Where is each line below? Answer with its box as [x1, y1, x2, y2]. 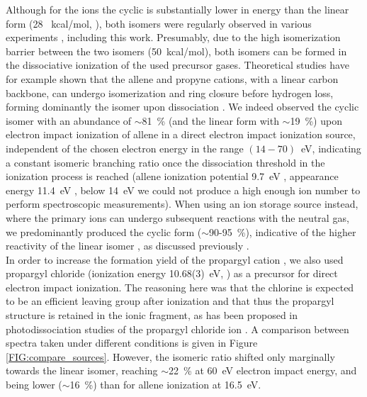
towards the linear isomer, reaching [6, 363, 158, 378]
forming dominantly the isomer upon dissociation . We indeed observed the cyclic [6, 99, 359, 114]
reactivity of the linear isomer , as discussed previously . [6, 238, 249, 253]
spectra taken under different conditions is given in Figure [6, 335, 258, 350]
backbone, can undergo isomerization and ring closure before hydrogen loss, [6, 85, 334, 100]
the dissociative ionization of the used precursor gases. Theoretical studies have [6, 57, 349, 72]
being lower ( [6, 377, 62, 392]
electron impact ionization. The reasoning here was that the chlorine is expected [6, 279, 354, 294]
